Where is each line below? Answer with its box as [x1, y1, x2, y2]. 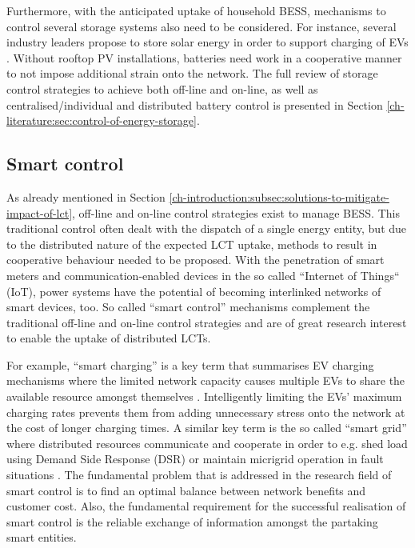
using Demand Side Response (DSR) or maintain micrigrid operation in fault [6, 450, 384, 467]
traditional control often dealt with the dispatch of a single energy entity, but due [6, 220, 407, 237]
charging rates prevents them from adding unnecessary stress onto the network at [6, 403, 405, 420]
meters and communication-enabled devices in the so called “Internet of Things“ [6, 266, 400, 283]
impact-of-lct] [6, 204, 73, 221]
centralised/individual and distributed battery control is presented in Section [6, 96, 383, 113]
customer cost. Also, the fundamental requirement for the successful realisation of [6, 498, 406, 514]
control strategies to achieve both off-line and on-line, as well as [6, 80, 318, 97]
